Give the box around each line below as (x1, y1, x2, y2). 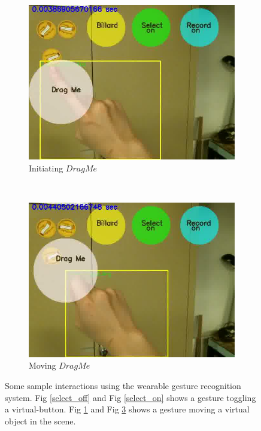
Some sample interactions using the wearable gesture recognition (5, 379, 241, 391)
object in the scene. (5, 414, 76, 427)
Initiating (29, 161, 63, 174)
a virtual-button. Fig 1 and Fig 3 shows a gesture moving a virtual (5, 403, 250, 415)
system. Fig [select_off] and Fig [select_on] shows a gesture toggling (5, 391, 256, 403)
